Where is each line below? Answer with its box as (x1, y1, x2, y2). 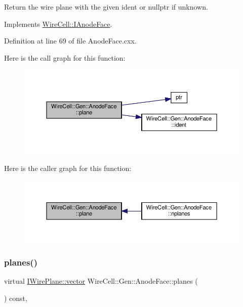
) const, (4, 292, 27, 303)
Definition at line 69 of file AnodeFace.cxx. (4, 35, 137, 46)
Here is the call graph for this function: (4, 52, 126, 63)
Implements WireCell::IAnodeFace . (4, 18, 112, 29)
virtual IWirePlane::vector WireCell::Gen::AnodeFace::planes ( (4, 276, 198, 286)
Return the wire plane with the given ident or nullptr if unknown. (4, 2, 208, 12)
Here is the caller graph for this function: (4, 162, 132, 173)
